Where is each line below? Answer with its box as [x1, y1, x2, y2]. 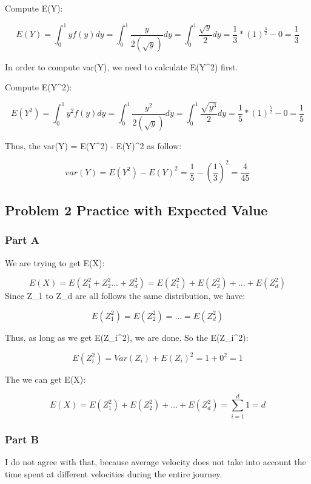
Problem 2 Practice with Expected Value [5, 201, 268, 220]
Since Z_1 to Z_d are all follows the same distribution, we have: [5, 289, 246, 302]
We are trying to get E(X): [5, 256, 105, 269]
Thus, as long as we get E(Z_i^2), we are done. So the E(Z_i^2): [5, 331, 249, 343]
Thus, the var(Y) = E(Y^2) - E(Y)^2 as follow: [5, 139, 182, 152]
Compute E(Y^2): [5, 81, 72, 93]
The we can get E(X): [5, 373, 86, 386]
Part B [5, 431, 39, 446]
